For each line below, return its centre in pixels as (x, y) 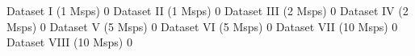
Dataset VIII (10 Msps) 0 (69, 42)
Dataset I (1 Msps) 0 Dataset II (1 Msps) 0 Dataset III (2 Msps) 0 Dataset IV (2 (207, 10)
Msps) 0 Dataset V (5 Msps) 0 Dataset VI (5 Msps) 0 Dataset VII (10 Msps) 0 (202, 26)
